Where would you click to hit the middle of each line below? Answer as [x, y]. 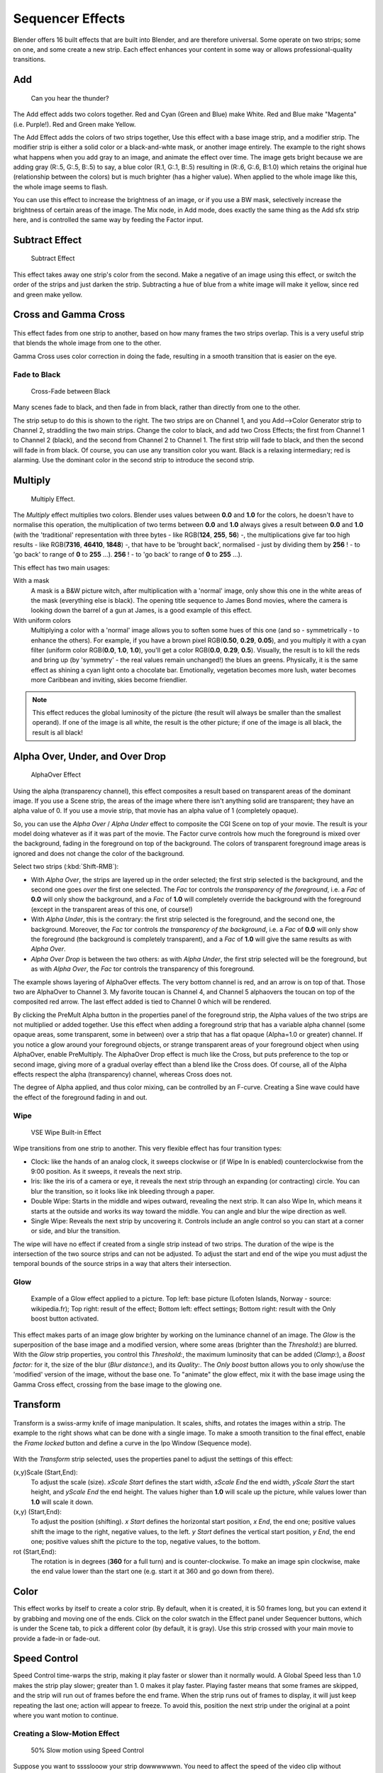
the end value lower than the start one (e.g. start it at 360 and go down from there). [152, 1572]
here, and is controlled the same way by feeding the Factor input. [108, 220]
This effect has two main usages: [61, 567]
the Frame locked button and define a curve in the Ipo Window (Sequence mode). [132, 1443]
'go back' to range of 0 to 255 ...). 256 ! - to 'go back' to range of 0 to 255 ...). [128, 555]
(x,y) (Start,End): [37, 1512]
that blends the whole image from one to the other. [87, 343]
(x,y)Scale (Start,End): [45, 1472]
